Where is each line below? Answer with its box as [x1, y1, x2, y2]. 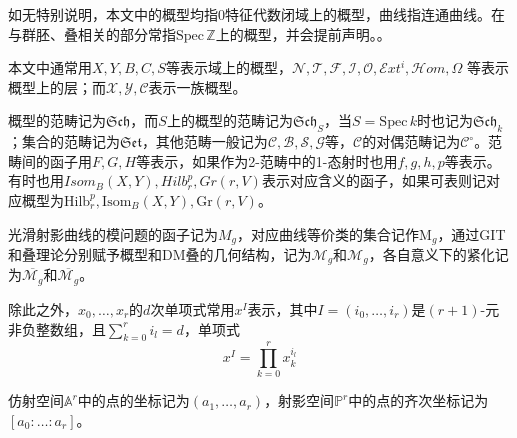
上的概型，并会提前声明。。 [215, 23, 391, 44]
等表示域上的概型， [165, 57, 292, 78]
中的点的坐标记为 [77, 390, 190, 411]
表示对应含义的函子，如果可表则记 [261, 170, 486, 191]
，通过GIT [437, 223, 506, 244]
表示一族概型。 [148, 76, 247, 97]
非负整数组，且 [8, 318, 106, 339]
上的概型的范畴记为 [166, 110, 293, 131]
